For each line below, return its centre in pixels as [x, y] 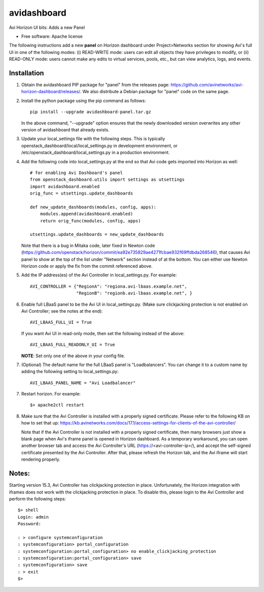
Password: [29, 524]
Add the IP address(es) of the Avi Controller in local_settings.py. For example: [99, 275]
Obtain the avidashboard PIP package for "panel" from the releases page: [95, 85]
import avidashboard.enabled [65, 186]
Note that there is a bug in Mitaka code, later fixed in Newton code [88, 246]
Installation [26, 73]
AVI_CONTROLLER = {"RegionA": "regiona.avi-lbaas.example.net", [109, 286]
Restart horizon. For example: [51, 394]
